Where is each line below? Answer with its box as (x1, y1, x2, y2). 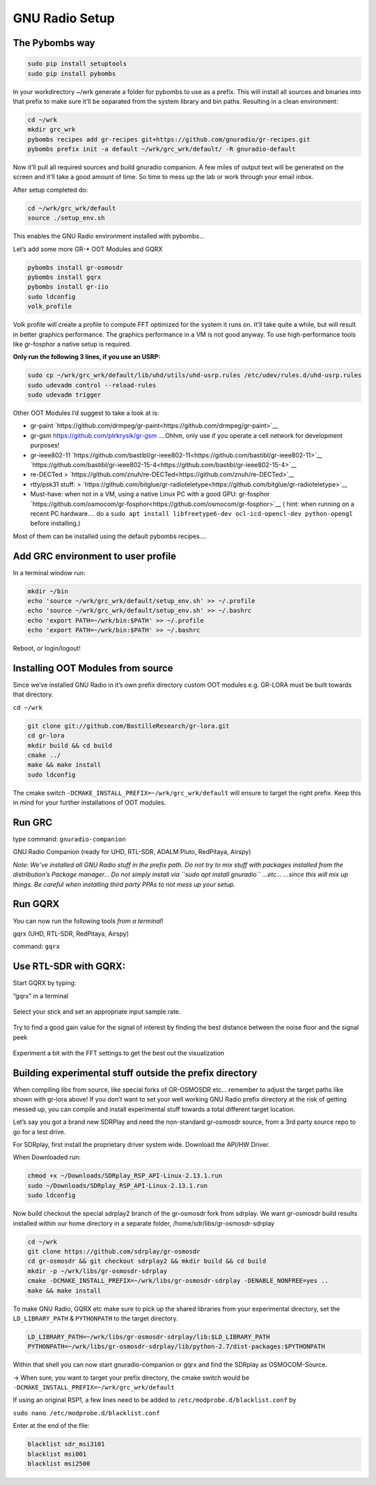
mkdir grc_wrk (27, 125, 76, 134)
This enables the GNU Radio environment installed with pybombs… (13, 232, 205, 241)
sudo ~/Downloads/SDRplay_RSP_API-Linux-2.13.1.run (27, 1182, 208, 1189)
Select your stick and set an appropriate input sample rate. (13, 1007, 181, 1016)
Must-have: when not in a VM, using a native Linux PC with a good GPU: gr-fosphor (30, 490, 270, 498)
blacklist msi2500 (27, 1459, 91, 1468)
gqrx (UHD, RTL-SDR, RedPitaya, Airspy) (13, 929, 129, 938)
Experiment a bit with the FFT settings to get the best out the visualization (13, 1049, 225, 1058)
